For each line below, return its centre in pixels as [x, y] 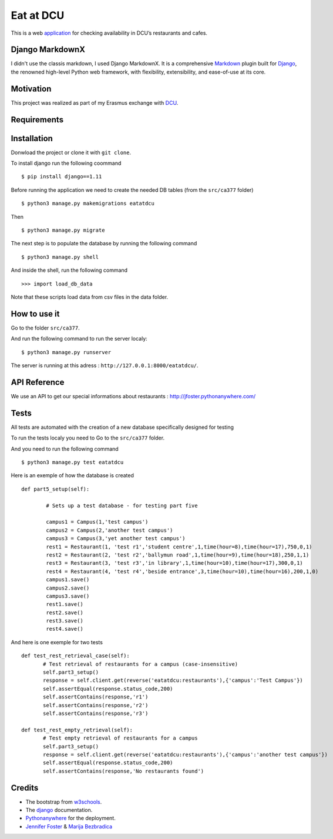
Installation [32, 138]
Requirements [37, 120]
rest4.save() [65, 629]
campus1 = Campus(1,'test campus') [97, 522]
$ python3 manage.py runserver [66, 352]
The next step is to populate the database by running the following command [104, 244]
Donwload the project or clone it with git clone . [71, 152]
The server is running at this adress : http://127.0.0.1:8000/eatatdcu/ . [105, 365]
